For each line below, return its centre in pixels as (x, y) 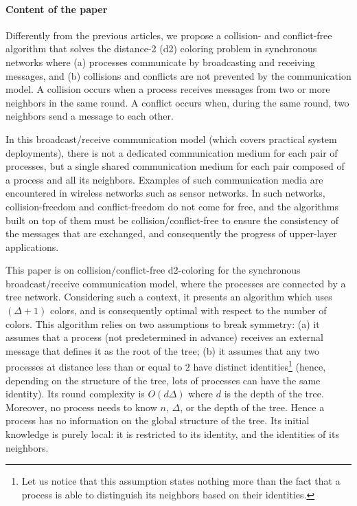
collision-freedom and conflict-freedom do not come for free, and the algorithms (172, 206)
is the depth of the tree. (274, 394)
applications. (32, 246)
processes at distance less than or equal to (94, 367)
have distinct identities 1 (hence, (260, 366)
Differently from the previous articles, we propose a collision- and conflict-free (169, 35)
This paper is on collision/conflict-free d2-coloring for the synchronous (153, 270)
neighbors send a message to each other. (90, 116)
